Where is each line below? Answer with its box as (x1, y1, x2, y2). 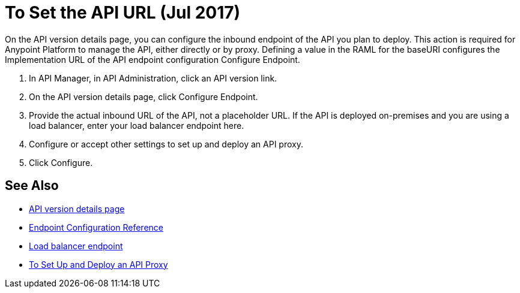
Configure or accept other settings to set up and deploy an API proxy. (29, 138, 303, 149)
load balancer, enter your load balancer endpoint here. (29, 120, 244, 131)
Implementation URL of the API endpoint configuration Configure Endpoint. (5, 54, 300, 65)
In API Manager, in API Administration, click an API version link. (29, 73, 277, 83)
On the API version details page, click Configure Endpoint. (29, 91, 258, 102)
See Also (5, 178, 59, 194)
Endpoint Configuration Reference (29, 222, 163, 232)
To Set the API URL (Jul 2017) (5, 2, 241, 23)
